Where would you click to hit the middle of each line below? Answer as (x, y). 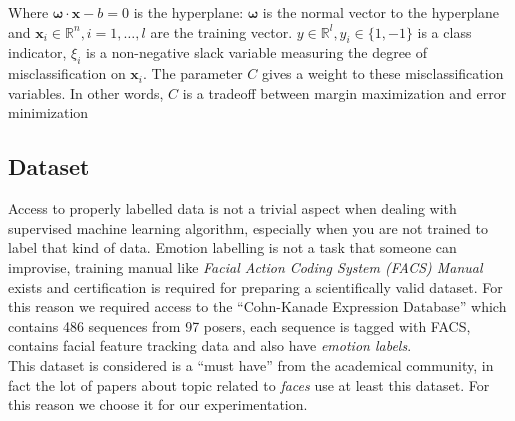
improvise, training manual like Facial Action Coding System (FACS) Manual (245, 266)
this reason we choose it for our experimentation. (158, 404)
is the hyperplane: (188, 12)
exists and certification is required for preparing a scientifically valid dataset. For (255, 286)
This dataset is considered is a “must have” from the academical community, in (251, 364)
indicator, (37, 52)
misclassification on (67, 73)
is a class (444, 31)
